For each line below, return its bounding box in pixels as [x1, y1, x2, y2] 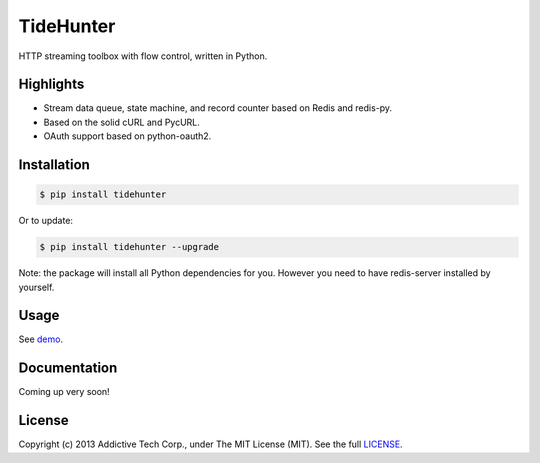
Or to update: [18, 215, 74, 227]
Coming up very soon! [18, 386, 110, 398]
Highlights [18, 76, 85, 93]
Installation [18, 156, 90, 174]
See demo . [18, 333, 64, 345]
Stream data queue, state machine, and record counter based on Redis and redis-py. [43, 102, 393, 114]
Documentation [18, 360, 118, 377]
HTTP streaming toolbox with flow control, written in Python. [18, 50, 268, 62]
